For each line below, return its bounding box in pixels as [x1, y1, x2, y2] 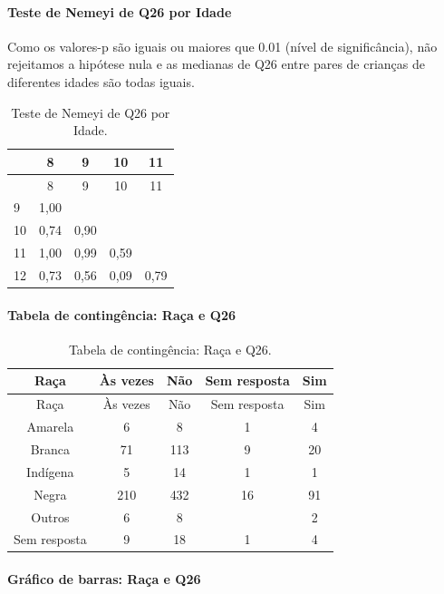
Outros [31, 507, 70, 526]
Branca [30, 440, 71, 458]
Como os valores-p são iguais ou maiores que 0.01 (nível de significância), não [7, 36, 438, 55]
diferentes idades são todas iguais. [7, 72, 195, 91]
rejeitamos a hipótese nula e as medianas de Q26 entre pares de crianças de [7, 54, 425, 73]
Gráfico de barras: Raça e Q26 [7, 570, 201, 589]
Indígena [26, 462, 74, 481]
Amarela [26, 417, 74, 436]
